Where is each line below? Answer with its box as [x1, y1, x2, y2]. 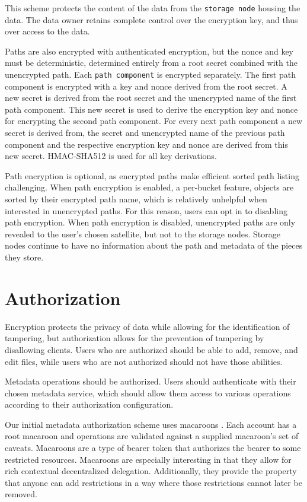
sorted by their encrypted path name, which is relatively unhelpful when [5, 193, 267, 205]
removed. [5, 488, 37, 500]
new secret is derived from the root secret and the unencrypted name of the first [5, 91, 297, 104]
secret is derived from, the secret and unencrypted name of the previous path [5, 126, 285, 139]
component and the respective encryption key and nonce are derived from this [5, 138, 288, 150]
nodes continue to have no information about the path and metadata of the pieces [5, 239, 303, 252]
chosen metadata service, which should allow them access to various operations [5, 386, 291, 399]
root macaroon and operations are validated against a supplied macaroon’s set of [5, 430, 299, 442]
